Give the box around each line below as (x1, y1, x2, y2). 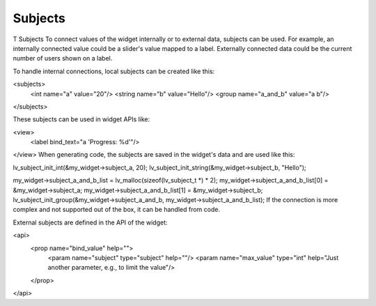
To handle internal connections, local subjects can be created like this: (13, 67, 215, 75)
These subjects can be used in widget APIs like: (13, 115, 150, 123)
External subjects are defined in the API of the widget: (13, 218, 168, 227)
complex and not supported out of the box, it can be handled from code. (13, 206, 221, 214)
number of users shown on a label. (13, 54, 113, 63)
